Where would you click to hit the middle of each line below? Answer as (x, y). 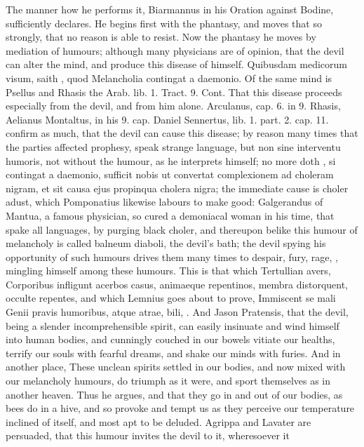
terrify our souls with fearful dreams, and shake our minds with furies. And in (173, 353)
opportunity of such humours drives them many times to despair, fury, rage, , (172, 256)
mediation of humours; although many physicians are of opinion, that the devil (175, 50)
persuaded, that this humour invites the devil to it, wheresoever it (148, 435)
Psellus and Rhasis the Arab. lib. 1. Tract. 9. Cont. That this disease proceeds (174, 92)
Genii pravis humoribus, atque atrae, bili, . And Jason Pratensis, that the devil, (177, 312)
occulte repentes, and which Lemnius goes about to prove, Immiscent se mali (171, 298)
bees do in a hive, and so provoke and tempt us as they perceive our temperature (180, 408)
